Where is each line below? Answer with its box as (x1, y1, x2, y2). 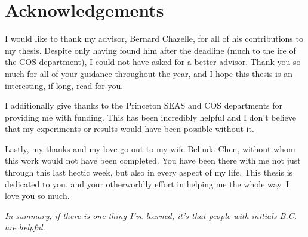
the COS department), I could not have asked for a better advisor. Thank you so (5, 56, 301, 68)
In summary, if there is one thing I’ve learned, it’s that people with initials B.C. (5, 209, 297, 221)
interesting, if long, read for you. (5, 79, 124, 91)
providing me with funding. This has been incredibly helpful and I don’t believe (5, 110, 296, 123)
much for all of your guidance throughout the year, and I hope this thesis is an (5, 67, 292, 79)
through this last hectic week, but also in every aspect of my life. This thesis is (5, 166, 293, 178)
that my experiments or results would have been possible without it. (5, 122, 254, 135)
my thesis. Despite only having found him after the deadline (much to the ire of (5, 44, 296, 56)
